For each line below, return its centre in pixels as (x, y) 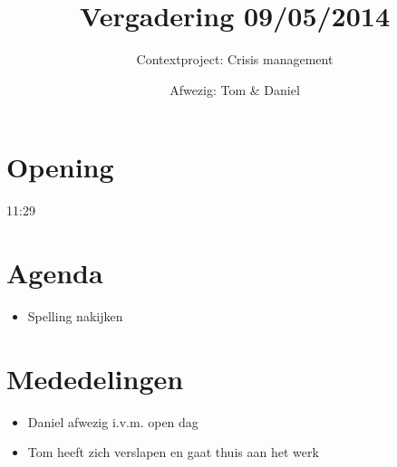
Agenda (55, 273)
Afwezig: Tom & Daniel (235, 89)
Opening (60, 167)
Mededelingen (95, 378)
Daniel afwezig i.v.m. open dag (113, 421)
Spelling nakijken (75, 315)
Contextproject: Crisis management (235, 59)
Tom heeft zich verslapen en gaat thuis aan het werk (173, 452)
